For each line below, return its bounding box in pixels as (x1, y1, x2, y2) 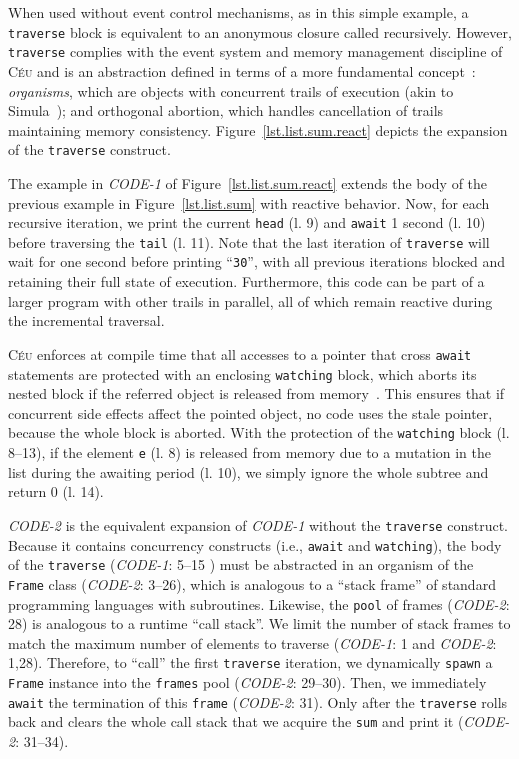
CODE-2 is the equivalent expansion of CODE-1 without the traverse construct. (8, 514, 508, 535)
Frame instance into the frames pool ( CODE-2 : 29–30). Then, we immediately (8, 672, 487, 692)
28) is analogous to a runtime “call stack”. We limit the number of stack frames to (8, 613, 511, 634)
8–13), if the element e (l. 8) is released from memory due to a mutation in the (8, 442, 492, 463)
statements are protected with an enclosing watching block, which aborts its (8, 363, 477, 384)
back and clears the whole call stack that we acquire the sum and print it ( (8, 711, 464, 732)
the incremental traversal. (8, 310, 165, 331)
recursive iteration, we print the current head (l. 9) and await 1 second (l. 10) (8, 212, 486, 233)
